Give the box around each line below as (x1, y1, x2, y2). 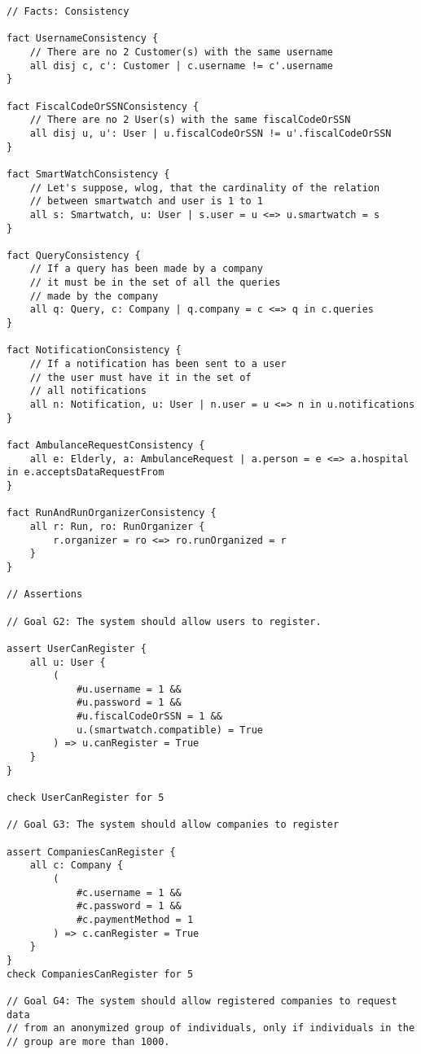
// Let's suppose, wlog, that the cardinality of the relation (29, 181, 380, 194)
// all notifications (29, 385, 147, 397)
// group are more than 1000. (7, 1035, 170, 1047)
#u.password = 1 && (76, 697, 182, 709)
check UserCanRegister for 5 (7, 792, 164, 804)
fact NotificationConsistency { (7, 344, 182, 356)
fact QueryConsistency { (7, 249, 141, 261)
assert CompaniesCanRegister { (7, 846, 176, 858)
